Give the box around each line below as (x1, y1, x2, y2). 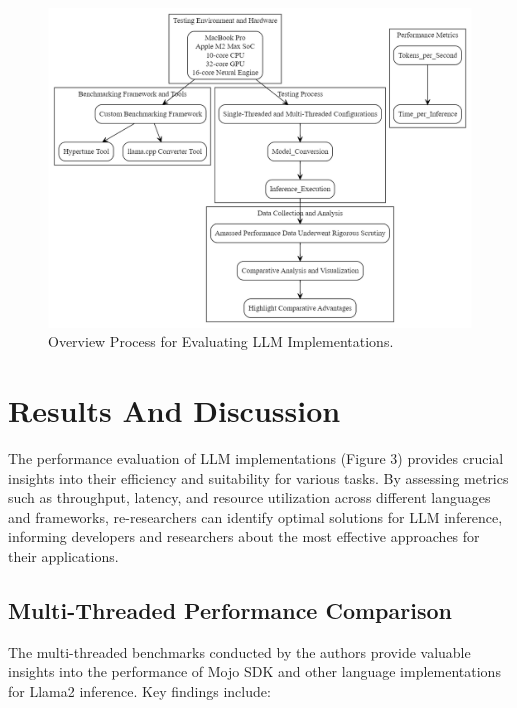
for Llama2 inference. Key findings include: (8, 680, 271, 701)
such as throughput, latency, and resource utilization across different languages (8, 487, 491, 508)
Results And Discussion (8, 390, 341, 431)
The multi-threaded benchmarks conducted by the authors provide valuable (8, 641, 471, 662)
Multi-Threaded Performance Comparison (8, 594, 452, 625)
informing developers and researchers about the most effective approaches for (8, 526, 480, 547)
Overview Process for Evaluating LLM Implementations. (48, 331, 394, 352)
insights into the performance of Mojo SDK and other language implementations (8, 661, 501, 682)
